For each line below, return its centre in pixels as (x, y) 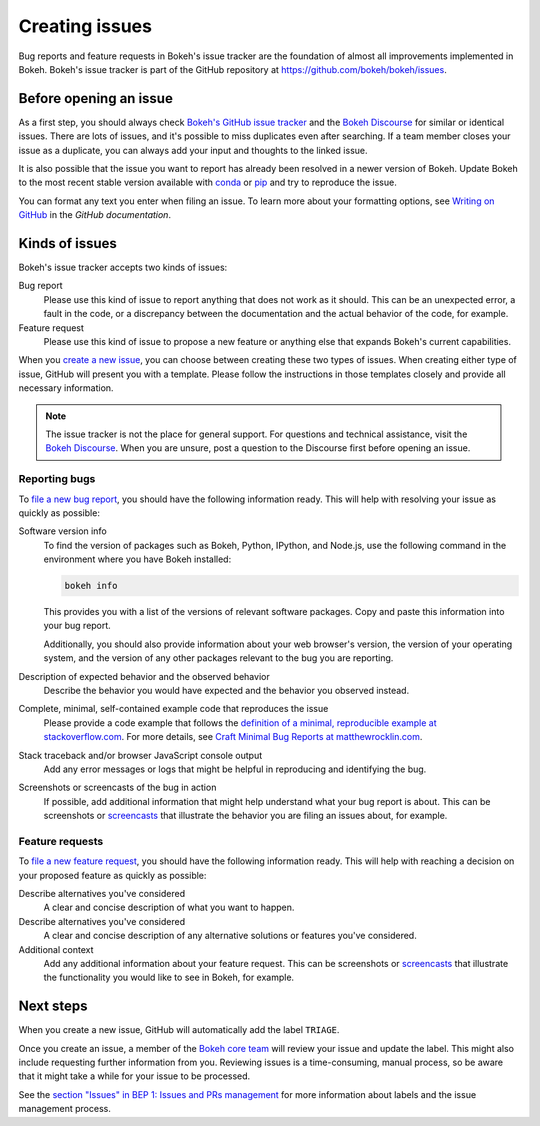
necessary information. (66, 388)
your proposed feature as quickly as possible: (112, 875)
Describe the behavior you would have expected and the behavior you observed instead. (226, 691)
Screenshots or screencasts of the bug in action (117, 787)
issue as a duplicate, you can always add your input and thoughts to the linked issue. (193, 150)
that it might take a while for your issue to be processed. (134, 1076)
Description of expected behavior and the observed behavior (144, 676)
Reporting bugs (57, 479)
